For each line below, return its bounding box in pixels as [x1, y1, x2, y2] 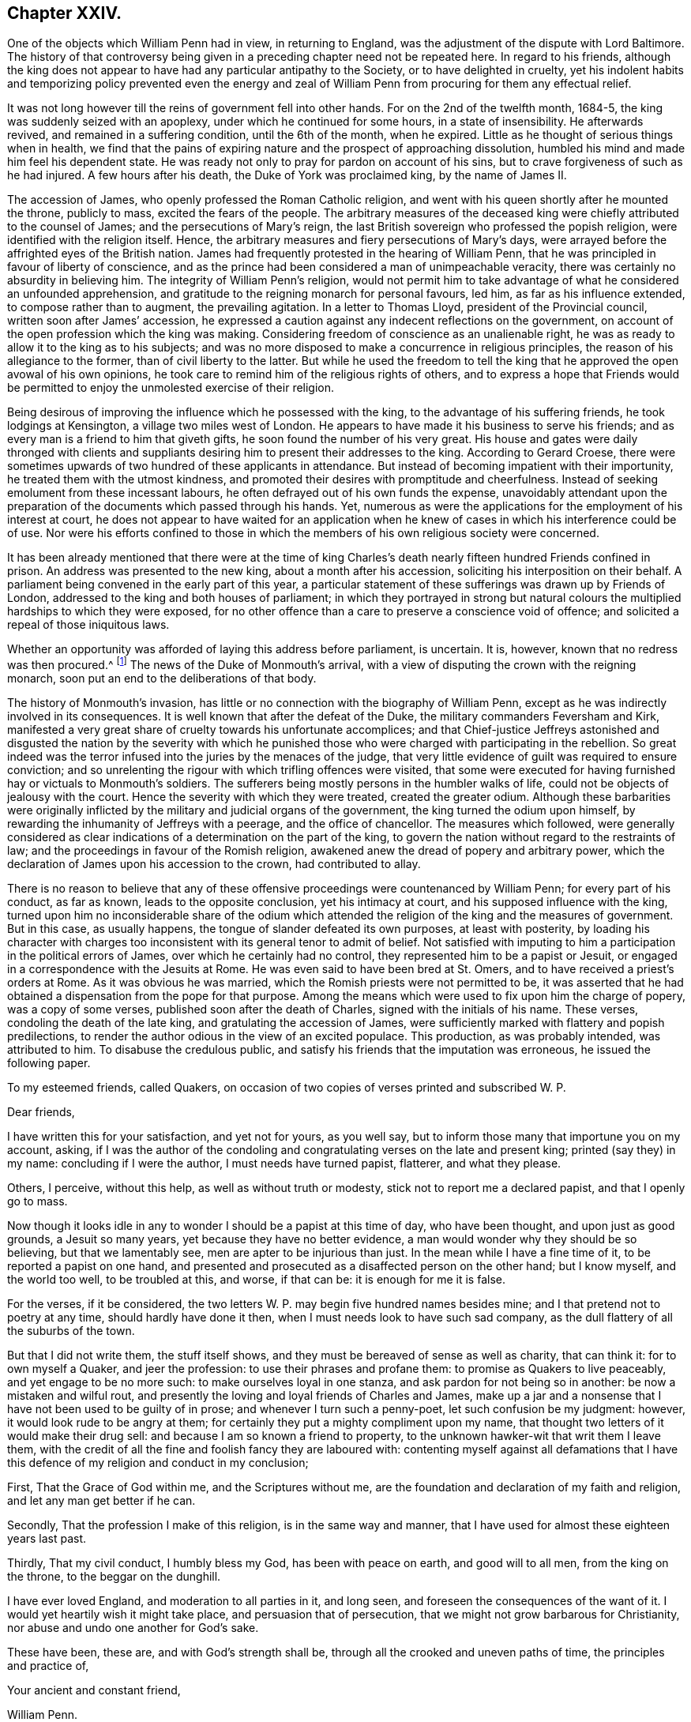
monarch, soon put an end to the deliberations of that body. [7, 671, 317, 686]
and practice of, [7, 1659, 89, 1673]
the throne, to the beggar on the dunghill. [7, 1570, 221, 1584]
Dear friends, [7, 1105, 75, 1119]
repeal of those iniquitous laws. [7, 618, 170, 632]
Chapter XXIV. [7, 3, 122, 23]
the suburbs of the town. [7, 1324, 135, 1338]
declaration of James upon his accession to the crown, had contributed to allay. [7, 857, 421, 871]
